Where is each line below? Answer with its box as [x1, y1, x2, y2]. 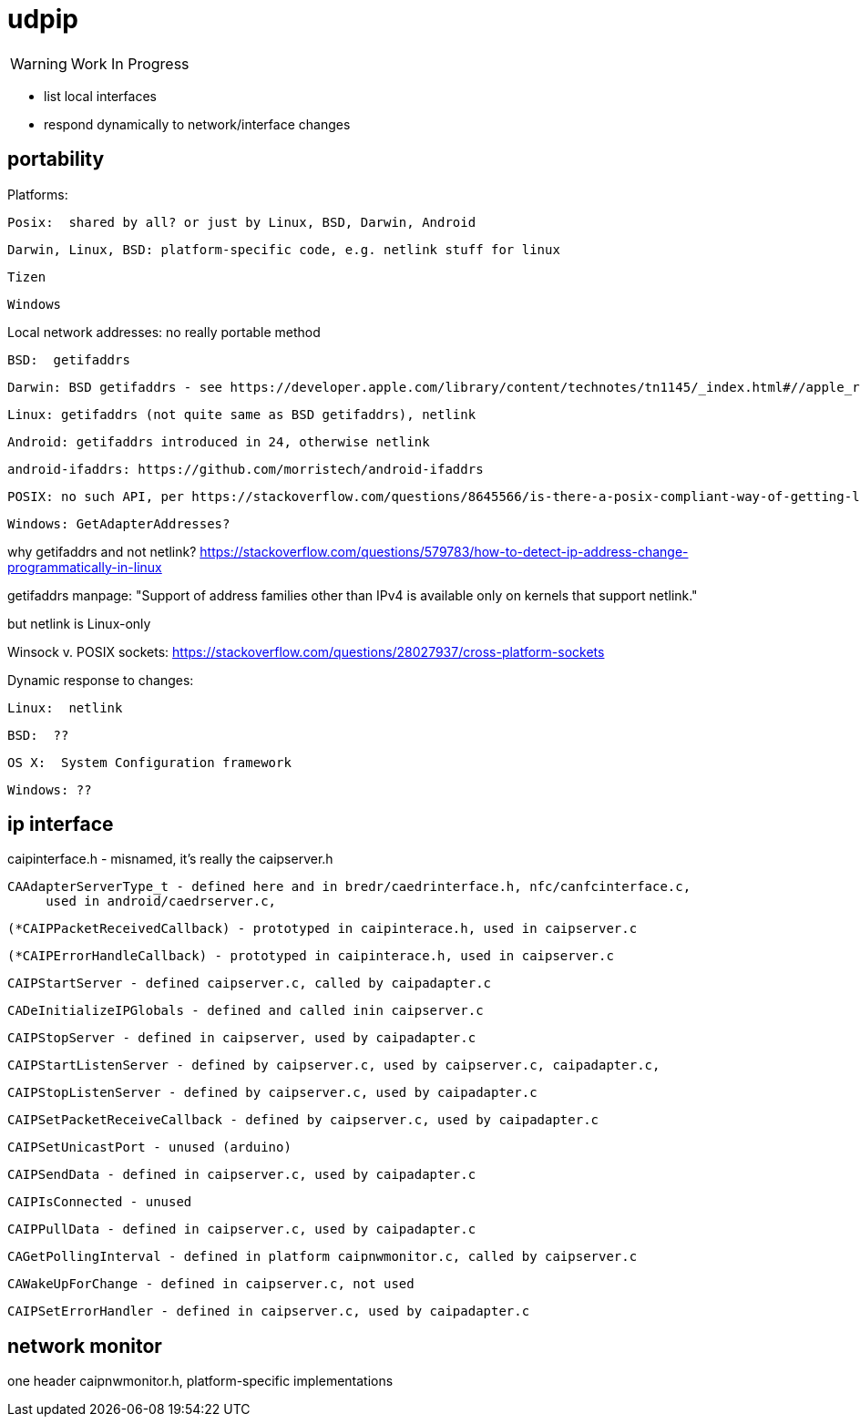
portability [7, 148, 105, 171]
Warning [10, 54, 67, 73]
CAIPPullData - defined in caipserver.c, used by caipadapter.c [7, 1222, 476, 1237]
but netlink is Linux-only [7, 615, 151, 631]
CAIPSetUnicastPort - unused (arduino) [7, 1140, 292, 1155]
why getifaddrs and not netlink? [7, 543, 197, 559]
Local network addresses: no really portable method [7, 323, 321, 340]
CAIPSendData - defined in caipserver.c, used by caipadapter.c [7, 1167, 476, 1183]
